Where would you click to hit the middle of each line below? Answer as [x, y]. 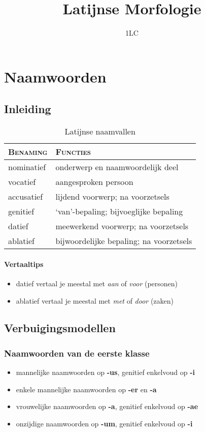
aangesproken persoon [94, 182]
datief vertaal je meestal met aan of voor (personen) [97, 283]
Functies [73, 152]
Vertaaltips [24, 264]
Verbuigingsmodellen [60, 328]
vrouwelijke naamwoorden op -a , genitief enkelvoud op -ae [107, 406]
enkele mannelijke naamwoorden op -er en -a [86, 389]
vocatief [22, 182]
